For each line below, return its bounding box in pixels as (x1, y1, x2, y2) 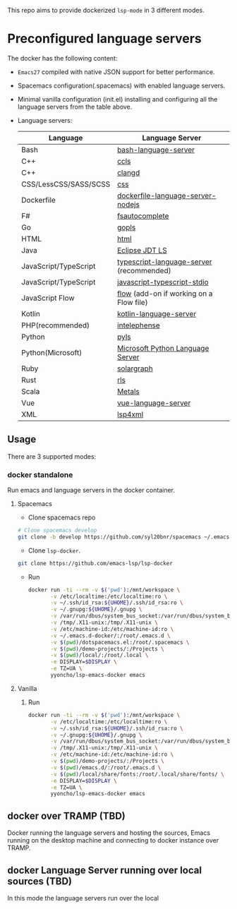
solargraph (117, 363, 153, 373)
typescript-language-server (117, 257, 212, 267)
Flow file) (117, 297, 148, 307)
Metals (117, 386, 140, 396)
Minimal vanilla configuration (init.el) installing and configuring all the (17, 95, 218, 103)
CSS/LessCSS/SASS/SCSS (20, 179, 111, 189)
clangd (117, 167, 140, 177)
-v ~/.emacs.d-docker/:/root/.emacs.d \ (50, 632, 171, 639)
